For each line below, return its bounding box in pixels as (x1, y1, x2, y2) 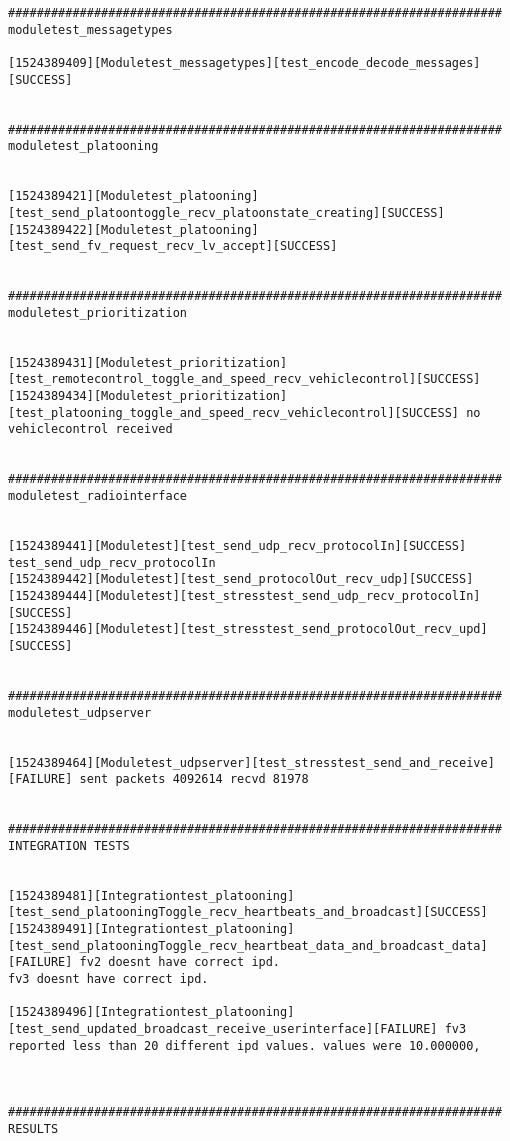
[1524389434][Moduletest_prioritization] (8, 389, 288, 404)
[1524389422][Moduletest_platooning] (8, 222, 259, 237)
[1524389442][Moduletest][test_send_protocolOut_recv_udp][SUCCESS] (8, 572, 474, 587)
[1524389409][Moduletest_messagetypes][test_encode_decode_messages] (8, 55, 481, 70)
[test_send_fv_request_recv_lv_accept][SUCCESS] (8, 239, 338, 254)
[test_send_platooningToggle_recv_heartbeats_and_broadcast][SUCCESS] (8, 905, 488, 920)
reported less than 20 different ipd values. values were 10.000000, (8, 1038, 481, 1053)
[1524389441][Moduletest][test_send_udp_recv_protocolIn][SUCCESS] (8, 539, 467, 553)
